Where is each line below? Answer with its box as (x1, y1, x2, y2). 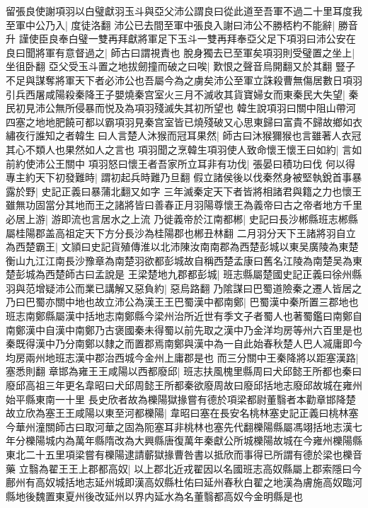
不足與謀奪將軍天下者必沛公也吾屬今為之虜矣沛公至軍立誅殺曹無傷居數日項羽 (6, 72, 362, 87)
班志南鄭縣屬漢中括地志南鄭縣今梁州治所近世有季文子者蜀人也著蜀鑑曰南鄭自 (6, 308, 362, 323)
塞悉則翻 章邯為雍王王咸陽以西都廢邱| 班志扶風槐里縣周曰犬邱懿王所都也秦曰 (6, 364, 362, 379)
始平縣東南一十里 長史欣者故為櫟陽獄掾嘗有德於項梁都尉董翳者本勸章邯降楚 (6, 391, 356, 406)
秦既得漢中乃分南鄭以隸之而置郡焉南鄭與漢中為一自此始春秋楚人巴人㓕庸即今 (6, 336, 362, 351)
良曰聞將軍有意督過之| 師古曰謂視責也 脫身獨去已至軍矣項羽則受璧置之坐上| (6, 45, 355, 59)
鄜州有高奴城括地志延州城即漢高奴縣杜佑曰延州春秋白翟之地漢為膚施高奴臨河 (6, 475, 362, 490)
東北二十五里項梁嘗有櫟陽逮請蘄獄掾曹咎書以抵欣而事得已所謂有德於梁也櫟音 (6, 447, 362, 461)
